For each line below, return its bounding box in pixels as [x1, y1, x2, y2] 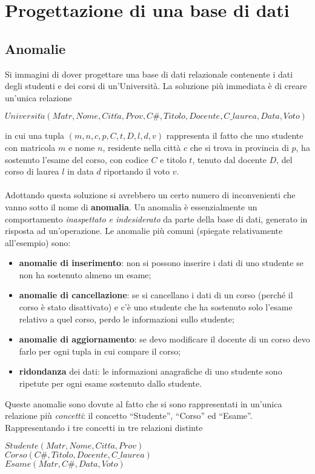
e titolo [160, 153, 187, 165]
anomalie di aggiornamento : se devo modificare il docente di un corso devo [19, 333, 310, 345]
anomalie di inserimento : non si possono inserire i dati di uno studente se [19, 256, 303, 269]
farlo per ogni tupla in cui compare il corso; [19, 344, 181, 357]
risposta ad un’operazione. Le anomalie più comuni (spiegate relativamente [5, 224, 283, 237]
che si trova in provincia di [190, 141, 289, 153]
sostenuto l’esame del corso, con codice [5, 153, 148, 165]
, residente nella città [102, 141, 181, 153]
